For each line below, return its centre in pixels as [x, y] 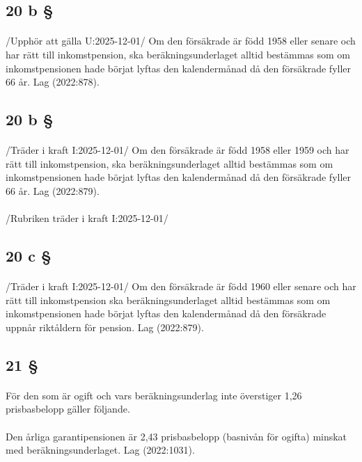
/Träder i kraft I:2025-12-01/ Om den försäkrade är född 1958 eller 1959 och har [178, 150]
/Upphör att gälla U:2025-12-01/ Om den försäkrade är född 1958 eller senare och [181, 41]
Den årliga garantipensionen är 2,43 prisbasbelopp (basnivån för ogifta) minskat [176, 436]
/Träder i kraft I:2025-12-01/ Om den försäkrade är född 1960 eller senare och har [181, 286]
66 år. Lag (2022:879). [53, 190]
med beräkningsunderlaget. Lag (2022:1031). [100, 450]
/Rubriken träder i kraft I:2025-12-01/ [87, 218]
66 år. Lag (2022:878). [53, 82]
